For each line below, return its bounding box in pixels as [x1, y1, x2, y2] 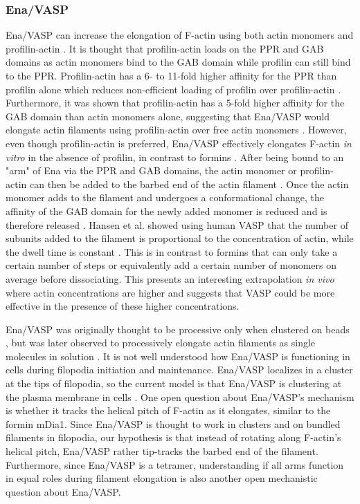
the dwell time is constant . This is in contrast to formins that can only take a [6, 244, 338, 259]
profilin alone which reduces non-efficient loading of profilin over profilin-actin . [6, 82, 341, 96]
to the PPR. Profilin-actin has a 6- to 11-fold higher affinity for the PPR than [6, 68, 337, 82]
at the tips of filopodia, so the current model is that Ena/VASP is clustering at [6, 376, 342, 391]
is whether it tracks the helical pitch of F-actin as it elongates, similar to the [6, 403, 331, 418]
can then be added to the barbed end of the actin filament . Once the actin [29, 176, 349, 191]
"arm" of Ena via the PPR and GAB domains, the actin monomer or [6, 163, 297, 178]
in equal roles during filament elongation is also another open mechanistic [6, 471, 318, 485]
